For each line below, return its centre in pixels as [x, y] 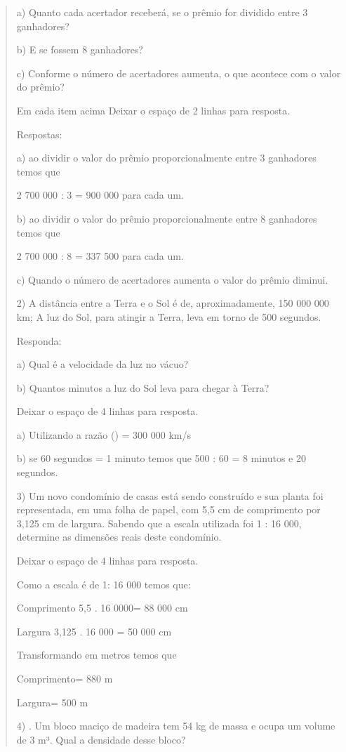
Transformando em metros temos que [97, 655]
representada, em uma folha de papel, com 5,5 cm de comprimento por [168, 509]
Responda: [39, 340]
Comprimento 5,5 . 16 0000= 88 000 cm [102, 608]
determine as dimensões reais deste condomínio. [119, 537]
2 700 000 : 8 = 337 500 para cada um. [100, 256]
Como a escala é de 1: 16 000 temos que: [104, 584]
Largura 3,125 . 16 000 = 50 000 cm [94, 631]
